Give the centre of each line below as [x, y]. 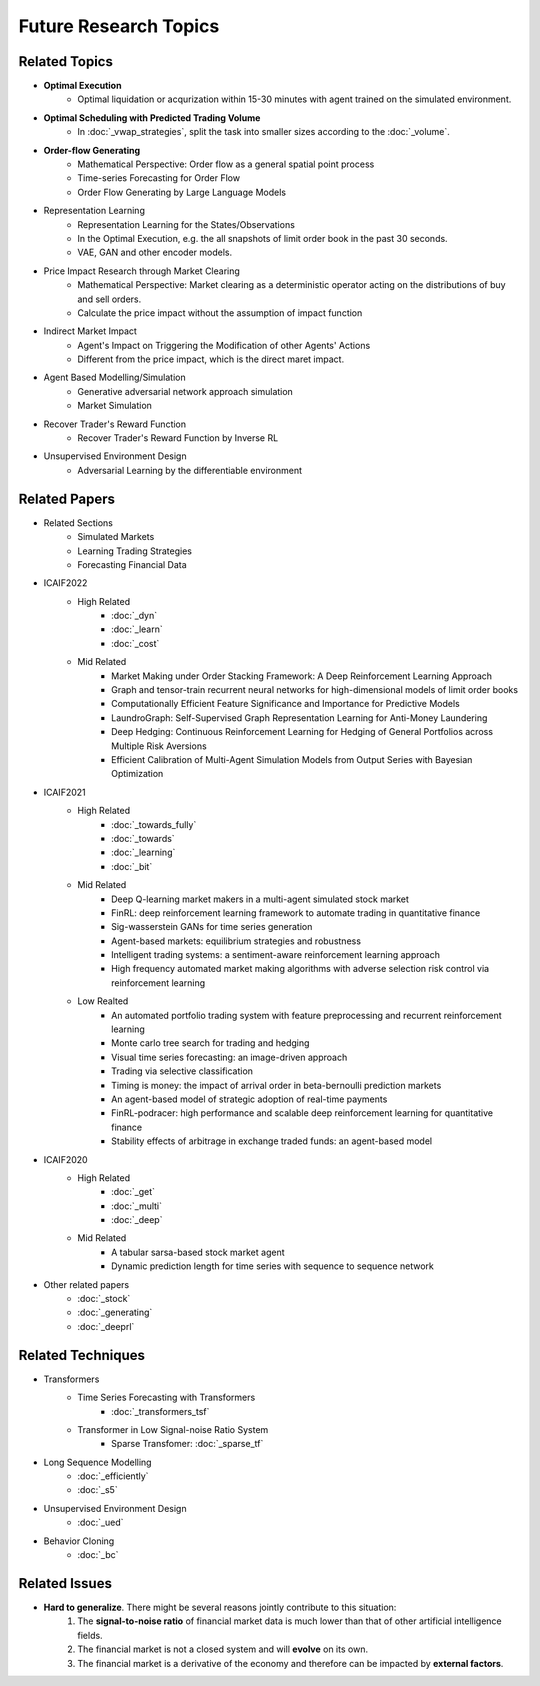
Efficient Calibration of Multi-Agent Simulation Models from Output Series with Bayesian [292, 759]
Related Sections [78, 522]
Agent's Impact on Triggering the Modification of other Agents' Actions [224, 345]
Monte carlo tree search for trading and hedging [210, 1043]
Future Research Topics [119, 26]
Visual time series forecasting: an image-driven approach [229, 1057]
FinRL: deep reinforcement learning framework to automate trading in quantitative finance [296, 912]
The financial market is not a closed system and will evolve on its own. [223, 1649]
